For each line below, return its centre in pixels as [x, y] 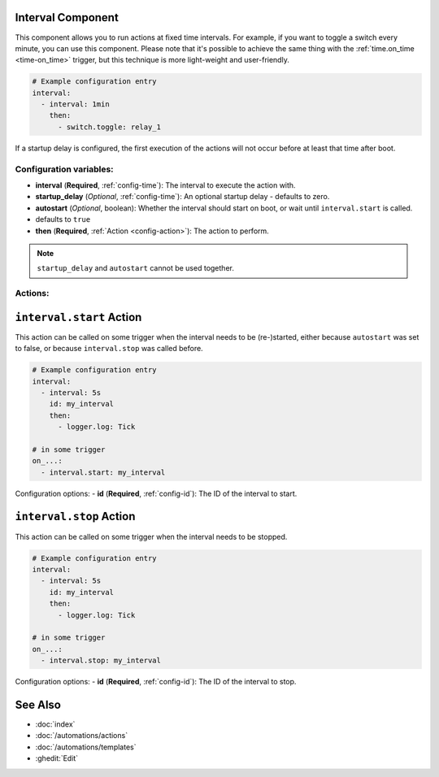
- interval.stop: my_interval [101, 661]
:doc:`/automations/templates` [86, 747]
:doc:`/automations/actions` [82, 736]
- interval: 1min [75, 104]
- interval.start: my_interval [103, 472]
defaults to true [63, 219]
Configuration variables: [64, 169]
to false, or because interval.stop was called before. [109, 349]
